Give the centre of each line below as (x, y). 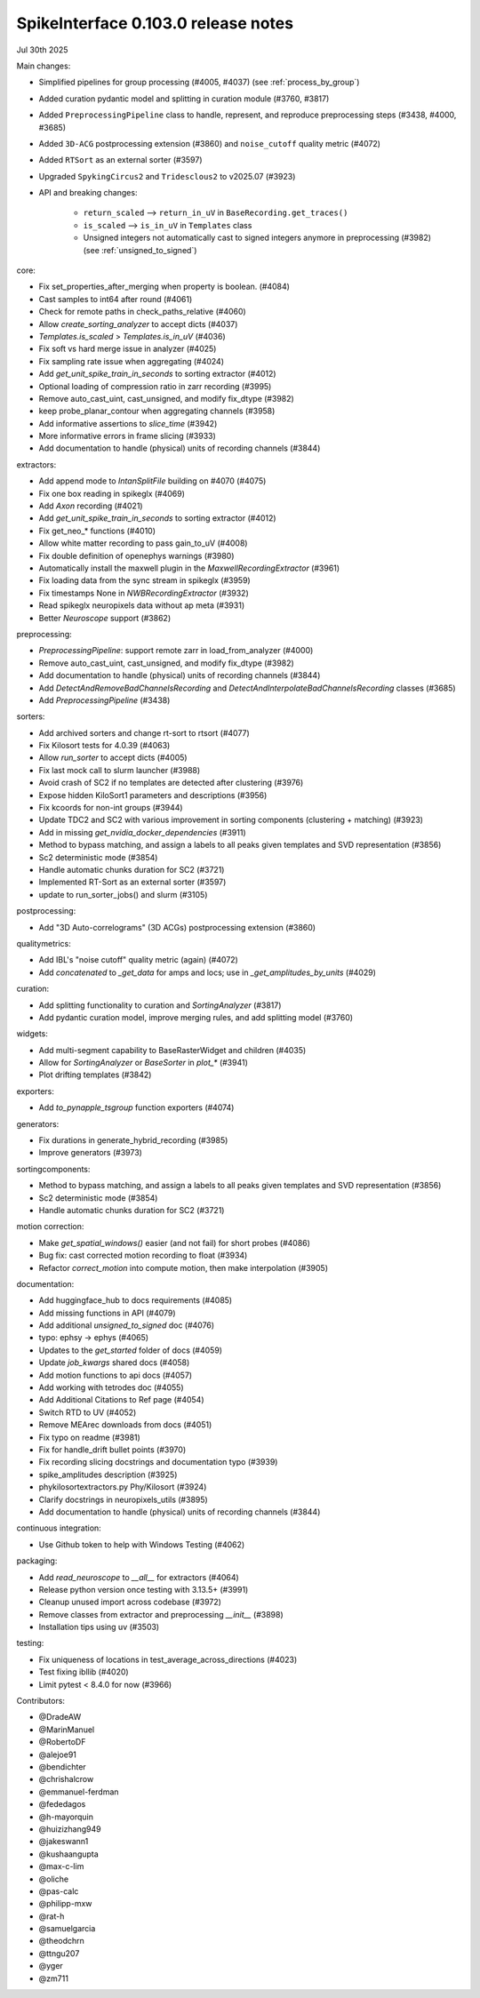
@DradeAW (60, 1717)
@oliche (54, 1879)
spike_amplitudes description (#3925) (108, 1475)
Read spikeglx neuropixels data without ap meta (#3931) (142, 605)
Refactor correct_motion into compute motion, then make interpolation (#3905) (184, 1267)
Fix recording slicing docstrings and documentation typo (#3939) (158, 1462)
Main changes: (44, 66)
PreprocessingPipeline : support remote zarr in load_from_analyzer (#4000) (176, 651)
